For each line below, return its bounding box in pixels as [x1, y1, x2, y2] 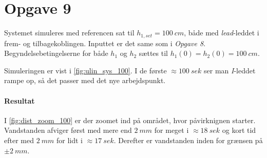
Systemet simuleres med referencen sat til [4, 27, 135, 38]
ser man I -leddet [204, 65, 256, 75]
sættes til [139, 48, 168, 58]
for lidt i [56, 134, 83, 145]
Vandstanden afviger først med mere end [4, 125, 132, 135]
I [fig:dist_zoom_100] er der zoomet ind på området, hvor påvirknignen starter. [4, 114, 256, 125]
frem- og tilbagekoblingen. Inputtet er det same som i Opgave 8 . [4, 37, 206, 48]
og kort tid [222, 125, 256, 135]
